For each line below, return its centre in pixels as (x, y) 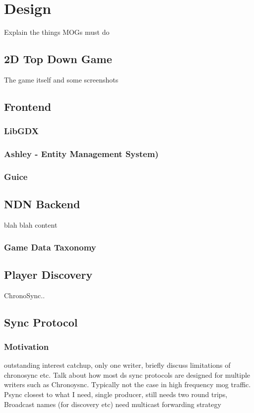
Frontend (28, 106)
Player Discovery (48, 274)
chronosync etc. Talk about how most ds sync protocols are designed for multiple (127, 374)
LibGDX (21, 131)
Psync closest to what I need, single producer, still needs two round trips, (116, 394)
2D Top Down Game (58, 59)
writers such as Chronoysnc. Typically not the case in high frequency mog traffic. (127, 384)
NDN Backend (42, 204)
